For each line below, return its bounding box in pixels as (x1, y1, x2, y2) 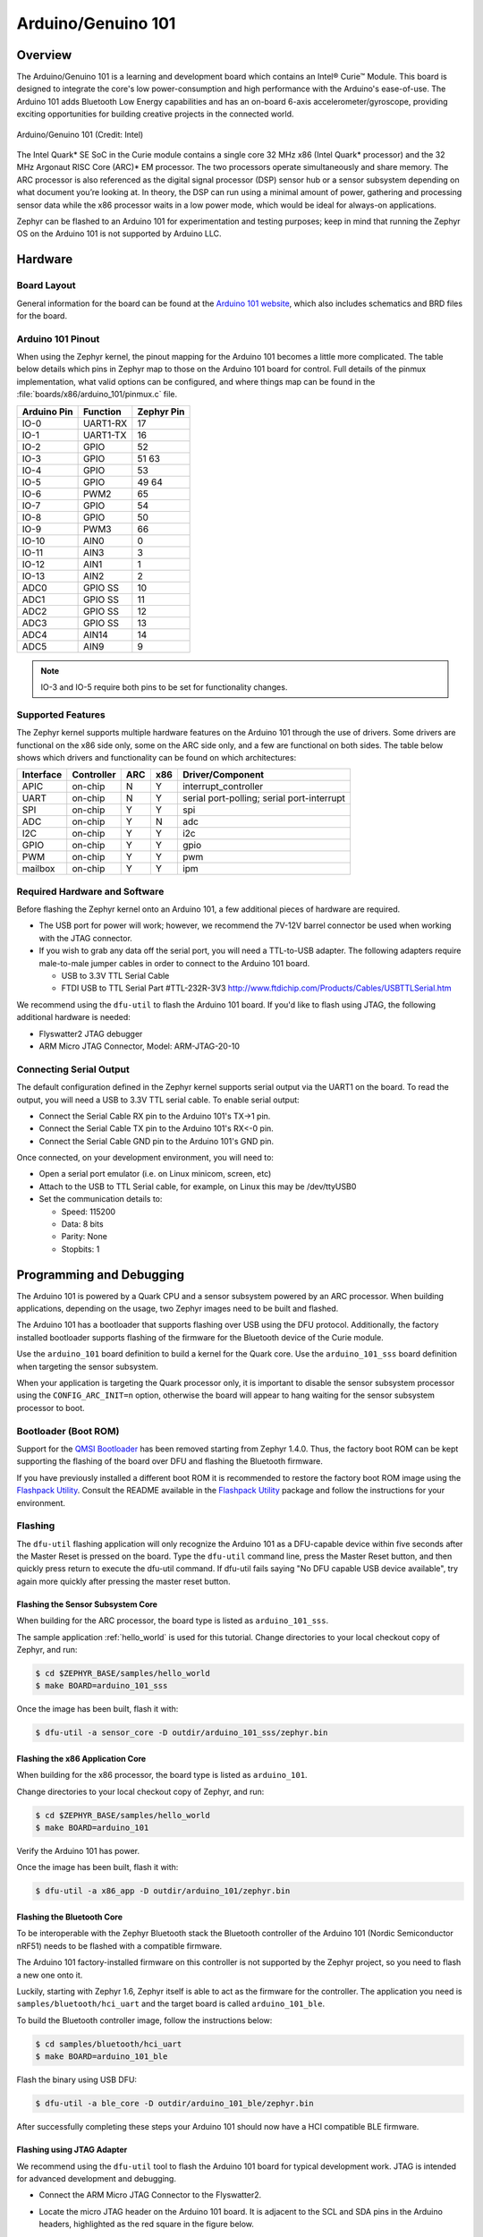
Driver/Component (182, 769, 264, 781)
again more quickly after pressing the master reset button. (16, 1576, 232, 1586)
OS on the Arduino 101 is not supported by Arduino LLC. (16, 228, 222, 239)
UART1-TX (82, 429, 127, 441)
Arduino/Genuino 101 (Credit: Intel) (16, 129, 144, 140)
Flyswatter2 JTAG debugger (38, 1028, 143, 1039)
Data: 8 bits (61, 1219, 104, 1229)
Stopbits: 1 (61, 1244, 100, 1255)
